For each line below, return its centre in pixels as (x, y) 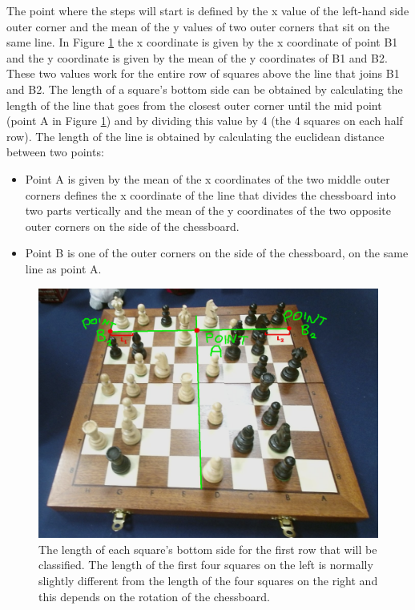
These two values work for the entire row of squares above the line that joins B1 (203, 73)
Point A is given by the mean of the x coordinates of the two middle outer (207, 178)
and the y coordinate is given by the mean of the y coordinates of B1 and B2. (197, 57)
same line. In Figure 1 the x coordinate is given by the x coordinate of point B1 (202, 42)
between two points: (55, 152)
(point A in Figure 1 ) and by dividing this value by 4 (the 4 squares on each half (205, 121)
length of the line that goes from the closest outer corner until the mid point (194, 105)
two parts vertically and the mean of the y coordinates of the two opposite (208, 210)
